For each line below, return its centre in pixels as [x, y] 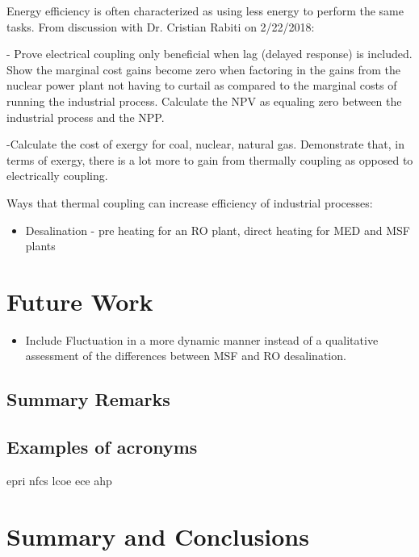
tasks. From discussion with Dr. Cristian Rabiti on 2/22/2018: [161, 26]
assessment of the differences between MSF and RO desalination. [186, 356]
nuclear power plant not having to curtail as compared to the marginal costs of [202, 85]
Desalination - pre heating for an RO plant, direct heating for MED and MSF [218, 230]
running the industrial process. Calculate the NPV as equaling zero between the [204, 101]
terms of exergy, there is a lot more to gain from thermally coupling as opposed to [210, 159]
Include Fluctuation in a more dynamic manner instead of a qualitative [202, 339]
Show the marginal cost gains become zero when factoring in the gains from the [204, 69]
